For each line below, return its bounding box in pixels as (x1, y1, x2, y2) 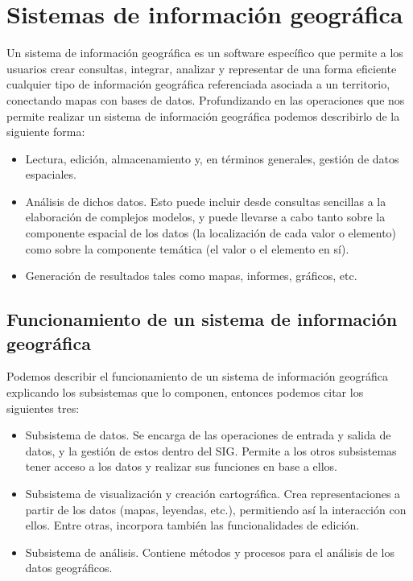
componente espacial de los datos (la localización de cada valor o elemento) (25, 225, 397, 241)
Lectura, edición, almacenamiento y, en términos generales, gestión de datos (25, 150, 399, 167)
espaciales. (25, 166, 76, 183)
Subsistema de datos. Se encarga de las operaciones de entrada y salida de (25, 426, 391, 443)
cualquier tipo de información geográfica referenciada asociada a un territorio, (6, 76, 390, 93)
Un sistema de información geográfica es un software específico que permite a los (6, 44, 403, 61)
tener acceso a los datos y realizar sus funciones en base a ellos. (25, 458, 338, 475)
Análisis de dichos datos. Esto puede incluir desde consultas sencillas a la (25, 192, 386, 209)
